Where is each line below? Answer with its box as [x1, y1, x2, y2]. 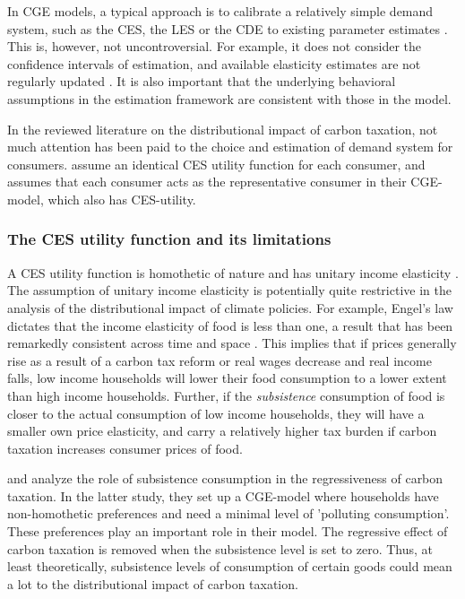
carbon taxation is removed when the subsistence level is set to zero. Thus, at [7, 539, 434, 558]
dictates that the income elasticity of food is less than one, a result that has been [7, 316, 453, 334]
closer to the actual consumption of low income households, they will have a [7, 404, 425, 422]
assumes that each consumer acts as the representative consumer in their [7, 172, 407, 191]
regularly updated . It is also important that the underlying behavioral [7, 72, 396, 91]
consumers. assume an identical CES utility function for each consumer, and [7, 154, 426, 173]
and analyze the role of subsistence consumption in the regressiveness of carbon [7, 469, 443, 488]
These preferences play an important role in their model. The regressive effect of [7, 522, 448, 541]
